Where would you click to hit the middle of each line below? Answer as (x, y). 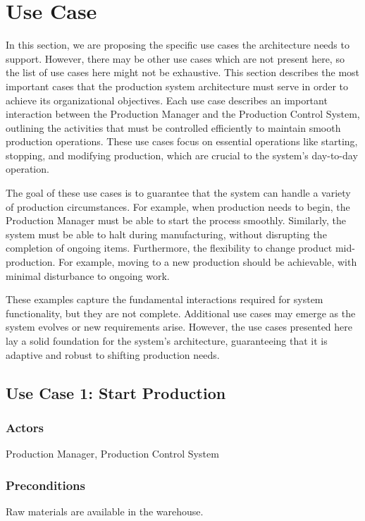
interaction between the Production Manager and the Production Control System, (183, 114)
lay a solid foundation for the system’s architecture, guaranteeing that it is (167, 341)
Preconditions (45, 485)
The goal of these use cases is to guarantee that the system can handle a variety (178, 193)
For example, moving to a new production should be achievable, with (208, 262)
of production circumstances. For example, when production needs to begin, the (178, 206)
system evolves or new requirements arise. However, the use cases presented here (179, 327)
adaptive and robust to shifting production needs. (113, 354)
